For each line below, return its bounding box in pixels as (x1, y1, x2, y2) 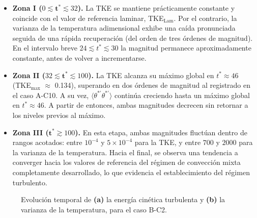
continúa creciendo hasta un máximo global (115, 89, 250, 100)
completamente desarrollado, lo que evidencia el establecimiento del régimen (12, 166, 250, 177)
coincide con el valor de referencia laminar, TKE (12, 12, 164, 23)
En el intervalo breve (12, 42, 77, 53)
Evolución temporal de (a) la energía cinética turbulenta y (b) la (21, 194, 225, 205)
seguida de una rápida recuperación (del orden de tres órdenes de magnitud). (12, 32, 253, 43)
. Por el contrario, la (174, 12, 237, 23)
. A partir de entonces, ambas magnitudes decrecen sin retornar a (44, 100, 248, 110)
